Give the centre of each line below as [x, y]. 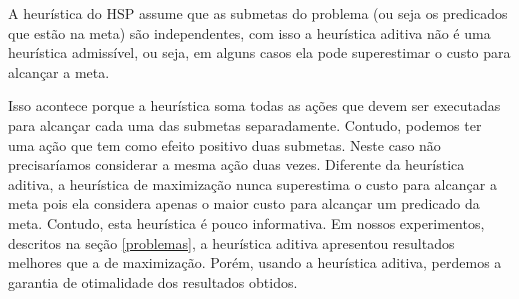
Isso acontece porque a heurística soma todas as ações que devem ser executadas [254, 105]
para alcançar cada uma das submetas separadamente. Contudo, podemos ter [245, 124]
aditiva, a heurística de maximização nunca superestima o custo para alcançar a [252, 183]
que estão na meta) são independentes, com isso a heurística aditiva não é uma [249, 32]
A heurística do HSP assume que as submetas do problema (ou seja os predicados [258, 13]
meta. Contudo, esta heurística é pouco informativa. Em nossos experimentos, [246, 222]
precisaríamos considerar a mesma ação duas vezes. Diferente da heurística [236, 164]
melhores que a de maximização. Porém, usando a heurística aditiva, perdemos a [255, 262]
